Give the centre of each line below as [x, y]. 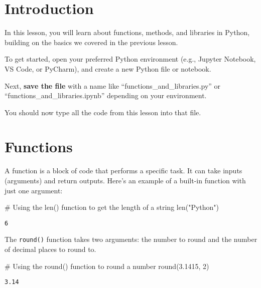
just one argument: [34, 190]
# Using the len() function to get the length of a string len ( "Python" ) [112, 207]
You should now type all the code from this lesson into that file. [103, 112]
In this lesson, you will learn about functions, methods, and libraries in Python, [127, 32]
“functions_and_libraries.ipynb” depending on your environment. [106, 95]
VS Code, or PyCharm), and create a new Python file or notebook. [108, 68]
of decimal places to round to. [50, 249]
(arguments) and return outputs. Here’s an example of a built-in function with [125, 180]
